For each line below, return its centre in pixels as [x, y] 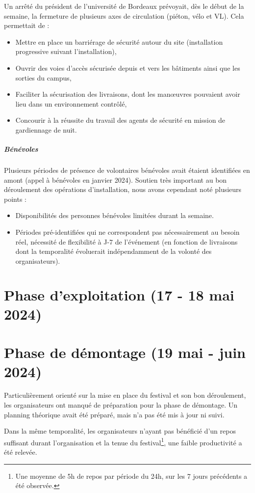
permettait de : [27, 25]
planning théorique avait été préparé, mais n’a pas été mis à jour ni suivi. [114, 414]
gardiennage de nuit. [46, 129]
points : [15, 199]
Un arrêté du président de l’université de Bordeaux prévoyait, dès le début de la [124, 6]
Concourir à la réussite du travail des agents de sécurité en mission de [120, 120]
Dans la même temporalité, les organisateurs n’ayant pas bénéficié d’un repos [120, 431]
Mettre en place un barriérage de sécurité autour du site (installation [119, 41]
